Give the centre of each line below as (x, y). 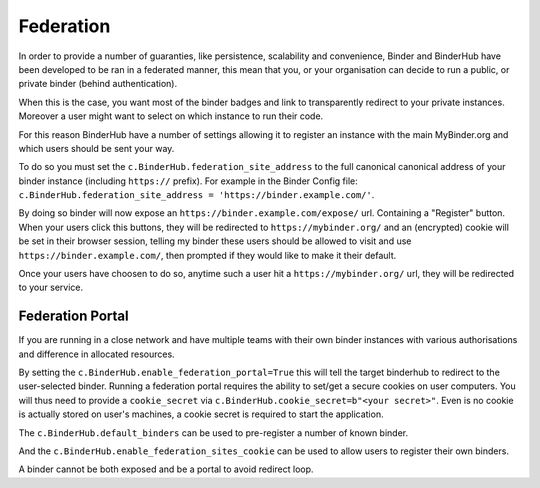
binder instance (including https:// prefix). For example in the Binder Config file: (188, 181)
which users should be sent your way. (96, 148)
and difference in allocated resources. (96, 354)
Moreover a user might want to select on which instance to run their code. (171, 116)
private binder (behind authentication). (98, 84)
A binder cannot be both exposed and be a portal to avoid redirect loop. (166, 469)
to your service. (51, 287)
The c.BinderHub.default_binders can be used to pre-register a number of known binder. (213, 432)
